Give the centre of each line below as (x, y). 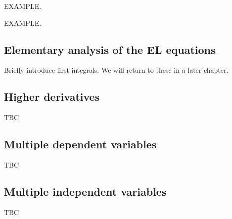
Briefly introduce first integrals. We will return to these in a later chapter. (116, 70)
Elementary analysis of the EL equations (110, 49)
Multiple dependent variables (80, 144)
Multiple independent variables (85, 191)
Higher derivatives (52, 97)
